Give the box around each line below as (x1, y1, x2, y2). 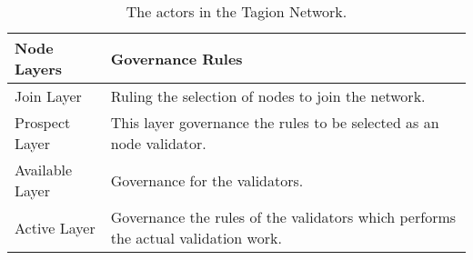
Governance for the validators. (110, 169, 304, 191)
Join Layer (15, 85, 82, 106)
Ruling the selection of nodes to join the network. (110, 85, 426, 106)
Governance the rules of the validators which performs (110, 206, 457, 227)
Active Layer (15, 216, 96, 238)
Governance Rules (110, 47, 243, 69)
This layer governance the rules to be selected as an (110, 112, 439, 133)
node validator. (110, 133, 206, 154)
